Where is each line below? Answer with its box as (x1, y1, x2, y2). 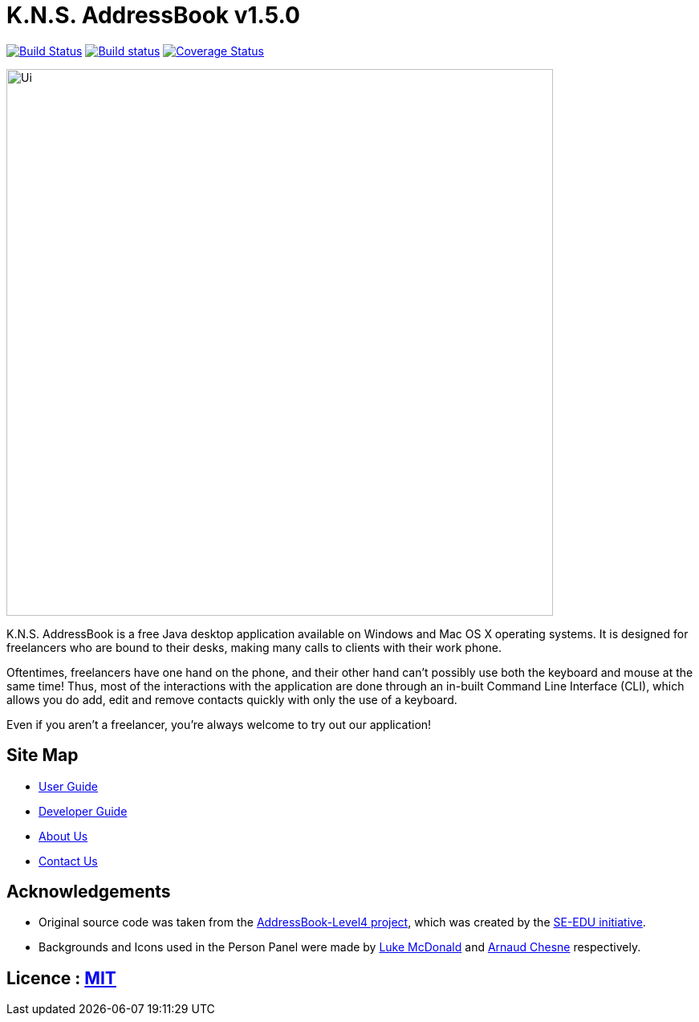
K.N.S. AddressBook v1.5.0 (6, 2, 300, 29)
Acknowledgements (6, 882, 171, 902)
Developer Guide (39, 804, 128, 818)
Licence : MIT (6, 967, 116, 988)
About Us (39, 829, 88, 843)
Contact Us (39, 853, 98, 868)
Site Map (6, 745, 79, 766)
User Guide (39, 779, 99, 793)
